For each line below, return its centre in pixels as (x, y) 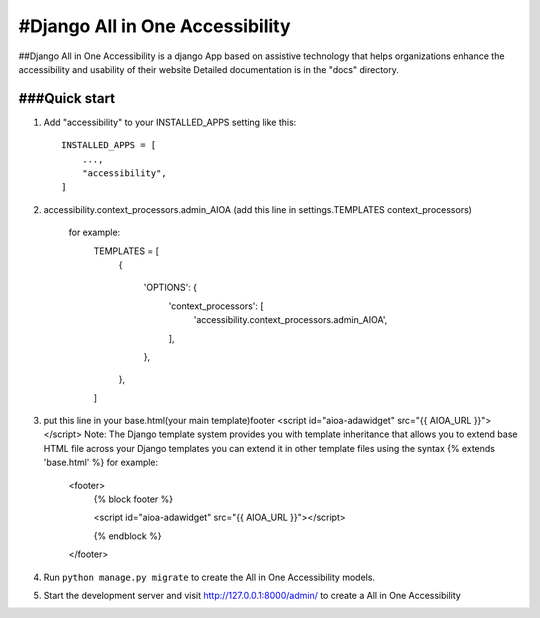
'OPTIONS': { (170, 287)
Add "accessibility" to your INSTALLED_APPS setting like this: (170, 122)
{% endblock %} (127, 536)
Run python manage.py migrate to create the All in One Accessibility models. (209, 577)
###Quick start (66, 98)
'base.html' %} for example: (101, 462)
